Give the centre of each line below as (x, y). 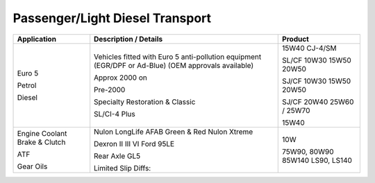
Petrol (27, 85)
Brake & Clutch (41, 142)
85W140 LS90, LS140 (317, 160)
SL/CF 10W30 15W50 (317, 60)
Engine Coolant (42, 133)
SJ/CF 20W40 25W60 (318, 102)
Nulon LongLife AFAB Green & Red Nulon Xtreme (174, 132)
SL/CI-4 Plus (115, 114)
